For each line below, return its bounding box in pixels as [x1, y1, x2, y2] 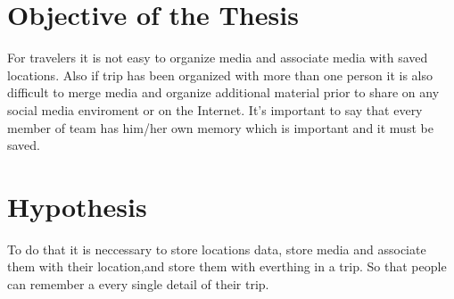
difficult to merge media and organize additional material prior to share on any [7, 83, 440, 102]
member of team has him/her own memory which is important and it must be [7, 118, 433, 137]
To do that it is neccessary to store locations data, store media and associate [7, 239, 426, 258]
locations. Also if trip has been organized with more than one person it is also [7, 65, 433, 84]
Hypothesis [7, 187, 147, 224]
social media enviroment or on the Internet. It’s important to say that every [7, 100, 423, 119]
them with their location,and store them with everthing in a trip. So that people [7, 257, 447, 276]
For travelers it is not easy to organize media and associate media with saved [7, 48, 428, 67]
